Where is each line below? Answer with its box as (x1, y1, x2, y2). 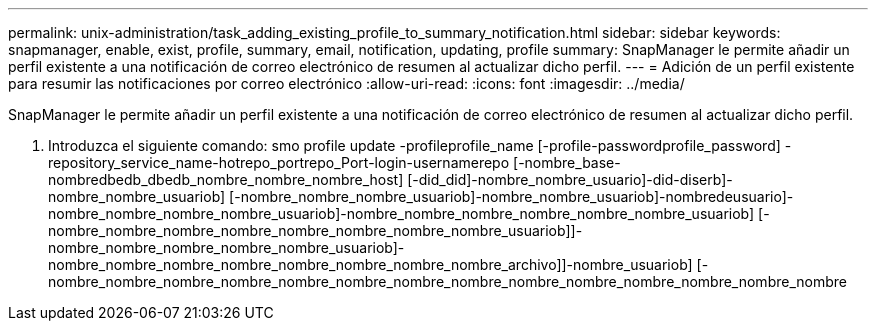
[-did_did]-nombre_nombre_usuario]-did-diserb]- (407, 171, 733, 188)
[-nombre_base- (513, 154, 621, 171)
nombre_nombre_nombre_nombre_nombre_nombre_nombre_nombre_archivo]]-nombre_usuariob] (48, 256, 693, 273)
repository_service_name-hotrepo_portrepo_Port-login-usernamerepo (48, 154, 510, 171)
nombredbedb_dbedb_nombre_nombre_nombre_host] (48, 171, 404, 188)
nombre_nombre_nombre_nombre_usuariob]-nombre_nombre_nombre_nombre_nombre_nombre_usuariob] (48, 205, 755, 222)
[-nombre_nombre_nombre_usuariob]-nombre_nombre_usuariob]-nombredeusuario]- (229, 188, 794, 205)
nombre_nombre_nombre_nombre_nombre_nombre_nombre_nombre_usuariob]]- (48, 222, 583, 239)
